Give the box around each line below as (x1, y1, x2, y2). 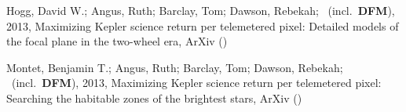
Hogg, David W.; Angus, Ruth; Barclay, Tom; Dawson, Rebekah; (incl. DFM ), (6, 2, 395, 18)
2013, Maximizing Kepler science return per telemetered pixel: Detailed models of (6, 17, 399, 34)
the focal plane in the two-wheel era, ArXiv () (6, 33, 228, 49)
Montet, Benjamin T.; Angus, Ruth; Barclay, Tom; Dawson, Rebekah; (6, 59, 343, 75)
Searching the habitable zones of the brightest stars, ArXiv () (6, 89, 302, 106)
